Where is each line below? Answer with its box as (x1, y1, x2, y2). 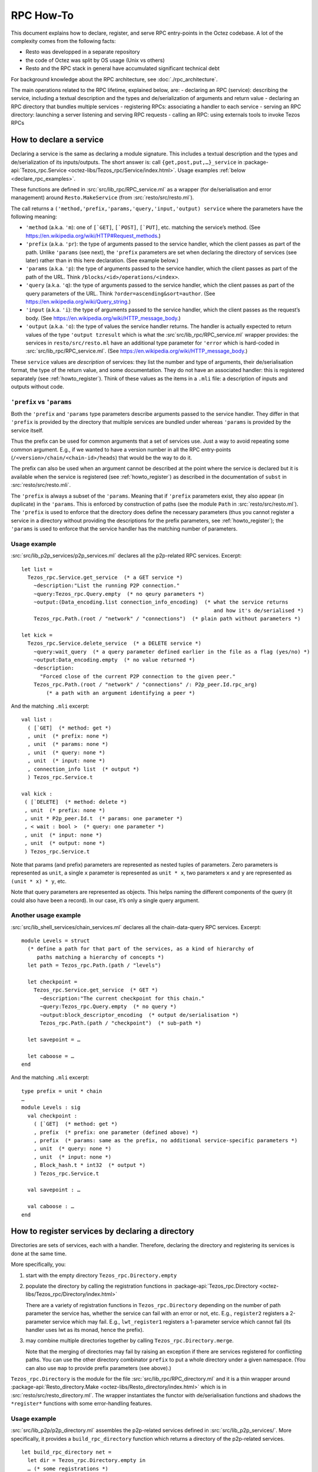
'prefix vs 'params (11, 397, 72, 406)
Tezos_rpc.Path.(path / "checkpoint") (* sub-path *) (39, 1019, 201, 1026)
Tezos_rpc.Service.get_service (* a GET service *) (27, 574, 183, 581)
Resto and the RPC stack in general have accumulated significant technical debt (25, 65, 220, 72)
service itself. (11, 427, 44, 434)
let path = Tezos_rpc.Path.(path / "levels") (27, 962, 161, 969)
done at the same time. (11, 1250, 67, 1257)
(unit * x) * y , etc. (11, 877, 67, 884)
